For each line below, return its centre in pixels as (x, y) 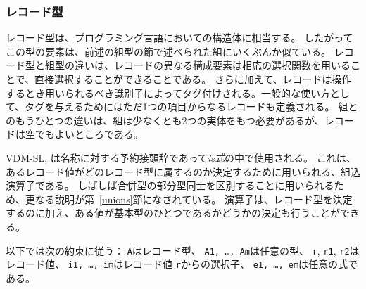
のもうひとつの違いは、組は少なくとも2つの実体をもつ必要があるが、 (165, 120)
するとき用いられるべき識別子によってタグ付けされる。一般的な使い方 (168, 92)
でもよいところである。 (89, 134)
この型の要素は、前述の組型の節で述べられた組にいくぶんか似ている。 (168, 51)
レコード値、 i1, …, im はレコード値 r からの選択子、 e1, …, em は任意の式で (182, 264)
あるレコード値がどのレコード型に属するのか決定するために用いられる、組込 (183, 171)
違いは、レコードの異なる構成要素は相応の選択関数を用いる (212, 65)
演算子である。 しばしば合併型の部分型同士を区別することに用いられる (170, 185)
